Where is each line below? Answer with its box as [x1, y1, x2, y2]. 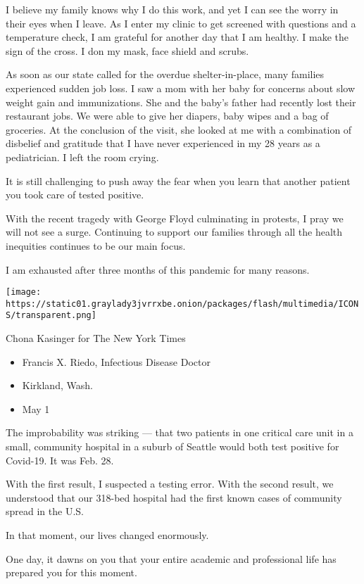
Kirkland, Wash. [22, 378, 93, 393]
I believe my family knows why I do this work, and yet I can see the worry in [6, 2, 339, 16]
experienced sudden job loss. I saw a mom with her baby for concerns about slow [6, 80, 356, 95]
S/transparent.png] [6, 310, 96, 321]
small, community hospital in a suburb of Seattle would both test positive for [6, 439, 339, 454]
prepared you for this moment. [6, 565, 137, 580]
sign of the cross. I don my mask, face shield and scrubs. [6, 43, 249, 58]
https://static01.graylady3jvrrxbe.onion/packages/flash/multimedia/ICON [6, 298, 359, 309]
